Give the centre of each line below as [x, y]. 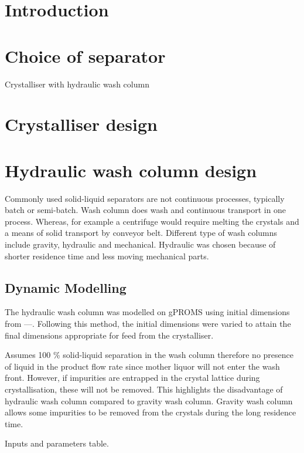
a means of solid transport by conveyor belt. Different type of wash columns [141, 233]
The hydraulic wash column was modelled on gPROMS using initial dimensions [147, 312]
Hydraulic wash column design [131, 170]
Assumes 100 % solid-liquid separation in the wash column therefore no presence [149, 355]
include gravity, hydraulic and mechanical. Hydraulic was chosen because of [140, 244]
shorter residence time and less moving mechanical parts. [107, 256]
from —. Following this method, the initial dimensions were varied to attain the [148, 323]
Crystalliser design [81, 124]
